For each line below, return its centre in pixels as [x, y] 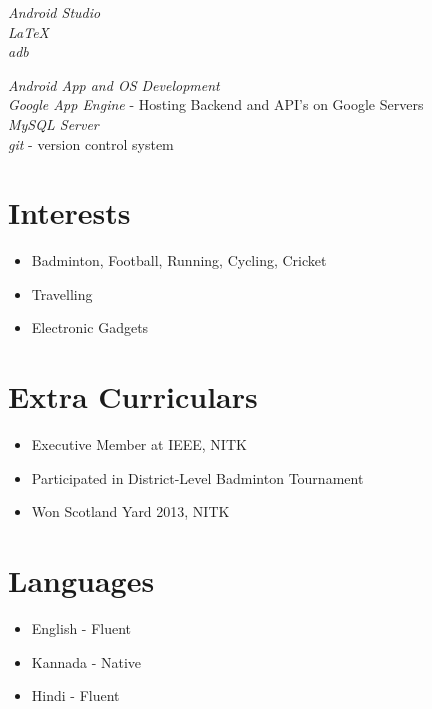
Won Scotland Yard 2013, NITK [130, 511]
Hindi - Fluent [75, 695]
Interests [69, 212]
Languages [81, 580]
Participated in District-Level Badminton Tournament [197, 477]
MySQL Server [53, 123]
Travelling [62, 293]
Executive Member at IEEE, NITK [139, 444]
